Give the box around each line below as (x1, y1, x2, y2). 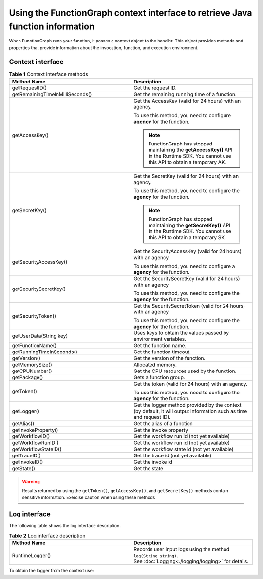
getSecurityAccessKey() (12, 259, 68, 266)
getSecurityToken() (12, 313, 56, 320)
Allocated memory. (133, 361, 177, 368)
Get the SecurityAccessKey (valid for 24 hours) (133, 248, 242, 255)
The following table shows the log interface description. (9, 522, 121, 528)
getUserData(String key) (12, 332, 68, 339)
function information (9, 21, 95, 32)
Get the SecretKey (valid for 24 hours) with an (133, 173, 239, 180)
